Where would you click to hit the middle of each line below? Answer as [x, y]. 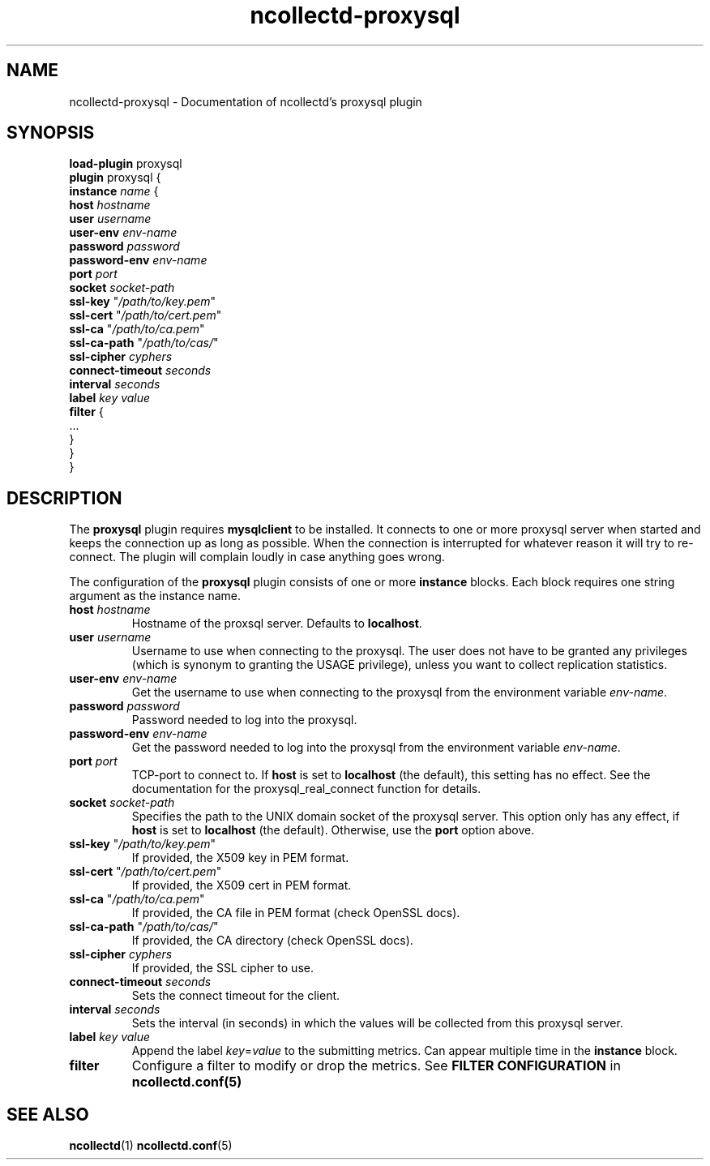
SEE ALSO [48, 1114]
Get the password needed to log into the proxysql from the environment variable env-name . [376, 748]
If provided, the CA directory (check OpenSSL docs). [272, 941]
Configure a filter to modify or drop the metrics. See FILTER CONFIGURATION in [376, 1066]
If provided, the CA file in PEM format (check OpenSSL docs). [296, 913]
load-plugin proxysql [126, 164]
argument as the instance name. [155, 596]
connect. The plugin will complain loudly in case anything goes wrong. [257, 557]
